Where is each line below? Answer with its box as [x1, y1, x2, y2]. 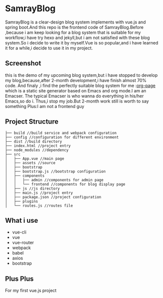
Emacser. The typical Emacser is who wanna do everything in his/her [5, 93, 144, 99]
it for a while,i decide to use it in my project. [5, 45, 93, 51]
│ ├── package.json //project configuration [5, 194, 102, 199]
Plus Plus [5, 275, 34, 283]
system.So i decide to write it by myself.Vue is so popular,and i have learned [5, 40, 159, 45]
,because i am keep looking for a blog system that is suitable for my [5, 29, 141, 35]
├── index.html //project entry [5, 143, 71, 148]
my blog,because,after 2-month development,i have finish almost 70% [5, 77, 147, 83]
